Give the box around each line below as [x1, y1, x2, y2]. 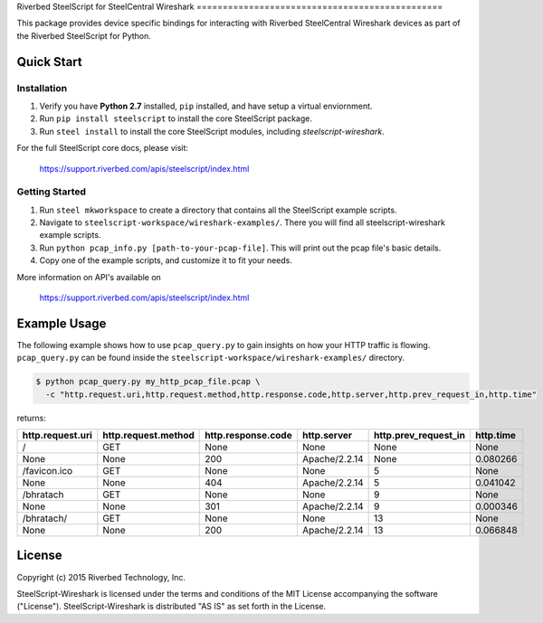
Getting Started [16, 185, 86, 198]
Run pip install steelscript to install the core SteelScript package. [39, 113, 312, 124]
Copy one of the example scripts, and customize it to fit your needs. [39, 255, 293, 266]
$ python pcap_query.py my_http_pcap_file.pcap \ [35, 376, 261, 387]
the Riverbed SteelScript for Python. [16, 30, 151, 41]
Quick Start [16, 54, 82, 70]
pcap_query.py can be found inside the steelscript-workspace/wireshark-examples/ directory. [16, 353, 405, 363]
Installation [16, 81, 68, 94]
